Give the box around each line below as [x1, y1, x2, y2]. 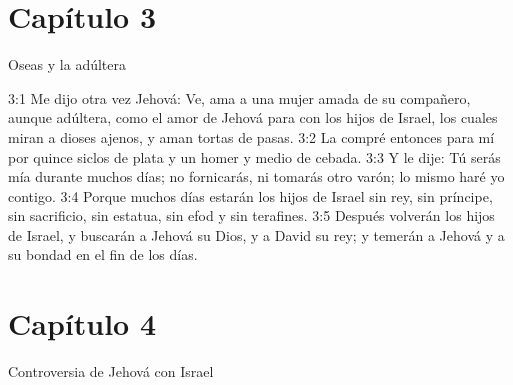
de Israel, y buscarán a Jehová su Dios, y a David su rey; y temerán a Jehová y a [8, 224, 505, 245]
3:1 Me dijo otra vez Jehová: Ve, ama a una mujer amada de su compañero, [8, 87, 471, 108]
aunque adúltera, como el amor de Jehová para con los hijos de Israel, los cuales [8, 107, 498, 128]
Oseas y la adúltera [8, 54, 127, 75]
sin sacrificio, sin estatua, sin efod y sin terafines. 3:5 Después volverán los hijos [8, 205, 495, 226]
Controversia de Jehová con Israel [8, 361, 214, 382]
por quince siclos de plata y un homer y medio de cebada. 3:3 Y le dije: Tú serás [8, 146, 501, 167]
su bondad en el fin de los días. [8, 244, 198, 265]
